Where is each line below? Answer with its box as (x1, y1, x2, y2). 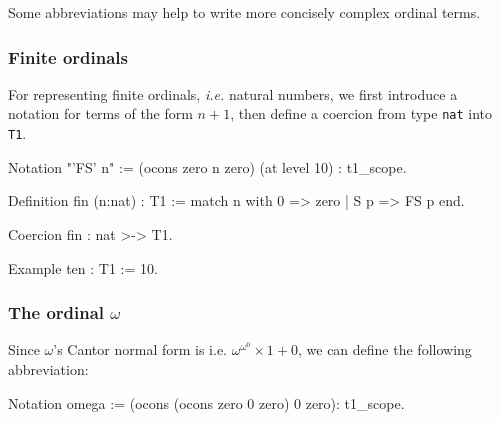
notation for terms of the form (8, 103, 193, 124)
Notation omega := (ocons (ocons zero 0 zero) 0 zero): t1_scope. (8, 392, 405, 413)
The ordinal (8, 300, 105, 325)
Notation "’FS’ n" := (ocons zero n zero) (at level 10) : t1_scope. (8, 156, 407, 177)
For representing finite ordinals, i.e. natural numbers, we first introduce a (8, 83, 458, 104)
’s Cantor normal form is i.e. (53, 339, 227, 360)
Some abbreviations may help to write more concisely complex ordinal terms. (8, 2, 481, 22)
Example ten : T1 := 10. (8, 257, 158, 278)
